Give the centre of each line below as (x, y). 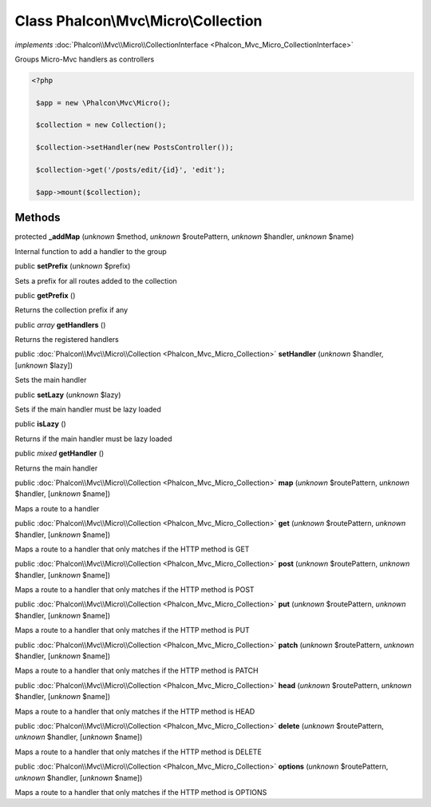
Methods (38, 218)
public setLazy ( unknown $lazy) (68, 395)
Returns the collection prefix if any (71, 310)
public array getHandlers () (60, 324)
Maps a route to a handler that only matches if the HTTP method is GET (132, 549)
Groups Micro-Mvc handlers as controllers (85, 59)
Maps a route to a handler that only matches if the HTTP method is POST (134, 590)
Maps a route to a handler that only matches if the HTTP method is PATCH (136, 670)
